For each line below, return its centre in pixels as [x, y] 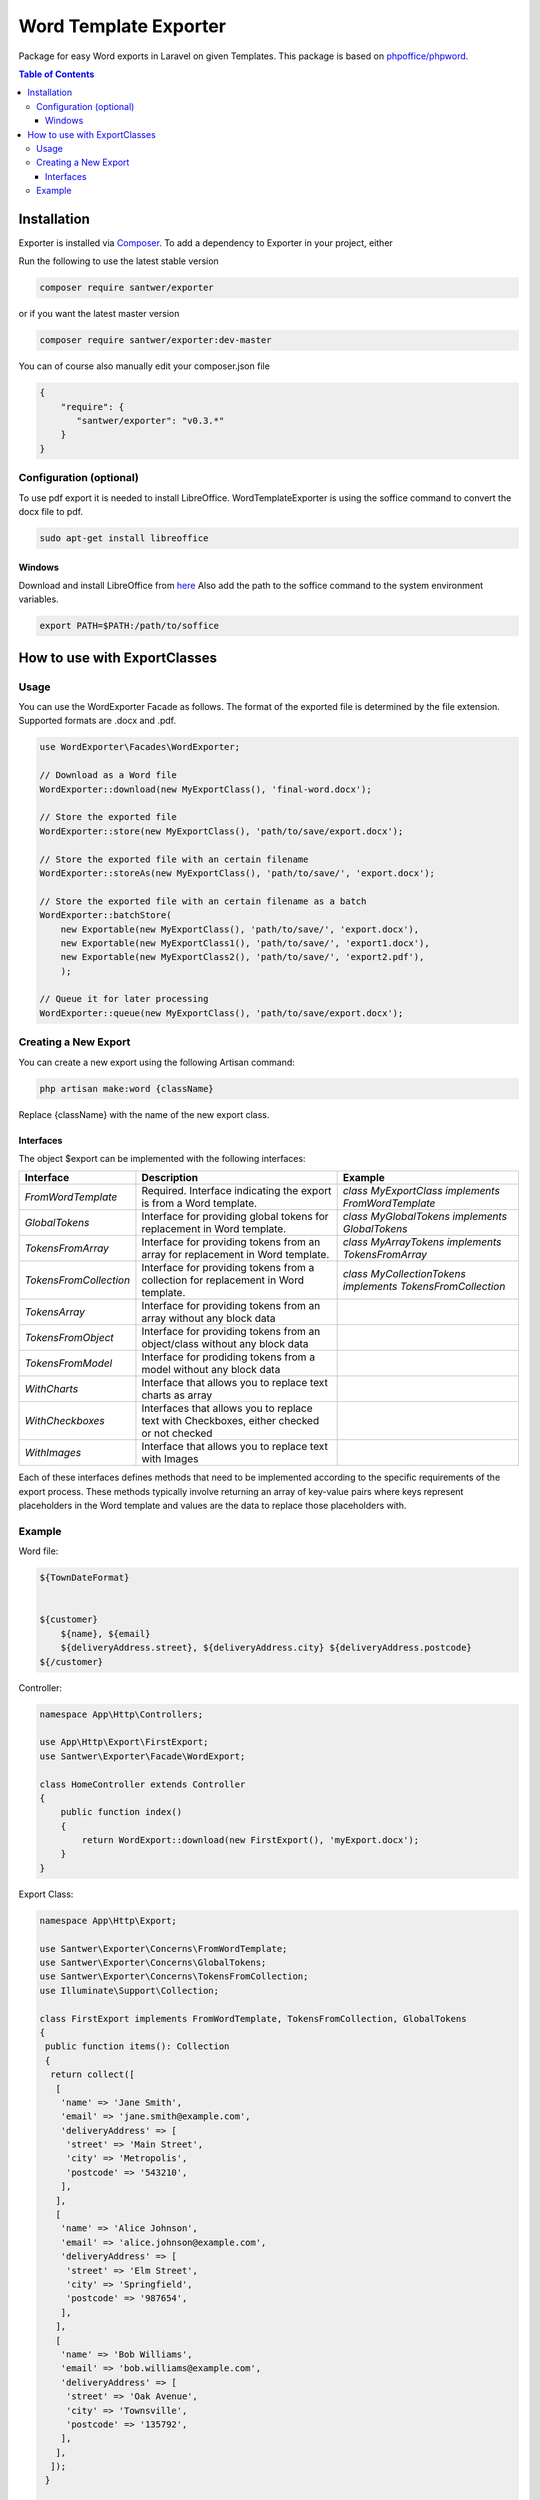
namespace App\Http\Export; [108, 1920]
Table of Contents [56, 74]
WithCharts [51, 1389]
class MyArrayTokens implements [422, 1242]
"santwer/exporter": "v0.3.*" [150, 421]
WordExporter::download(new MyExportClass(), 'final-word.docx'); [205, 789]
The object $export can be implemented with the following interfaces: [162, 1158]
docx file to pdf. [51, 511]
